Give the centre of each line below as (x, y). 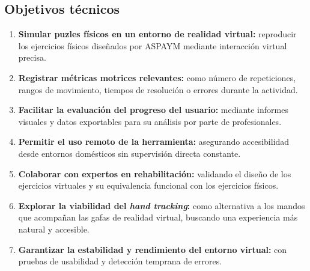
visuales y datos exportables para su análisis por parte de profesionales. (150, 121)
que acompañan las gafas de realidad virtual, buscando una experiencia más (158, 217)
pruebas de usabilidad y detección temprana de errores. (120, 261)
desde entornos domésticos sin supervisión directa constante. (129, 153)
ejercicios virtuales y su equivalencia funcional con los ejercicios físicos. (148, 185)
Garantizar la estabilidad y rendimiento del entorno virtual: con (153, 249)
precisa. (32, 57)
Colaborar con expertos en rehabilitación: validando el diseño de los (155, 173)
